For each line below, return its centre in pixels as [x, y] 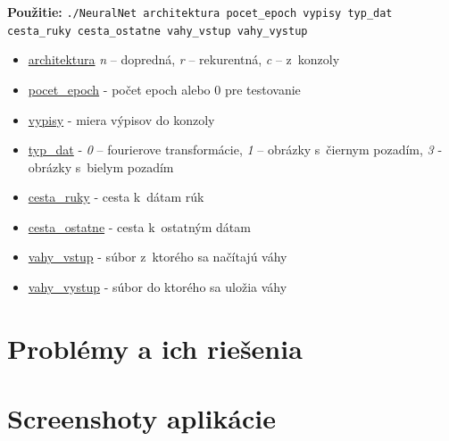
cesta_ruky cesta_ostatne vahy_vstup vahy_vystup [158, 31]
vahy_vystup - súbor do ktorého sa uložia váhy [158, 287]
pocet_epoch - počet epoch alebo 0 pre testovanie [164, 89]
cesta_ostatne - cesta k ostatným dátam [139, 226]
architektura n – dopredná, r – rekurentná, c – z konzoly [184, 59]
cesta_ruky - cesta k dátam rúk [116, 197]
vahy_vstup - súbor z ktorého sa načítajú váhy [158, 257]
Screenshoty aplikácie [141, 418]
